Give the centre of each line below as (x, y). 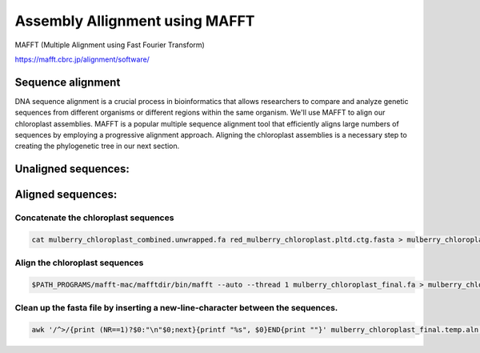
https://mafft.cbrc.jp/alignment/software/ (82, 59)
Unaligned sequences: (72, 169)
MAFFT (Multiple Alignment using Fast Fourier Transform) (110, 45)
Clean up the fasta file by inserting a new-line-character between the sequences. (176, 308)
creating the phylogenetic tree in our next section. (97, 146)
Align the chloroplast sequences (79, 263)
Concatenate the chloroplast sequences (94, 218)
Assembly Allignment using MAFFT (135, 21)
